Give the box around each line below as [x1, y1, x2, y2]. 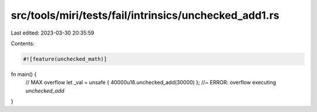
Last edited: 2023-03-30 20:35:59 [11, 29, 95, 36]
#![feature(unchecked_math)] [23, 56, 107, 62]
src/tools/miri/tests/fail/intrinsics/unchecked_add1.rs [11, 9, 280, 22]
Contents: [11, 40, 35, 47]
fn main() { [11, 70, 37, 77]
